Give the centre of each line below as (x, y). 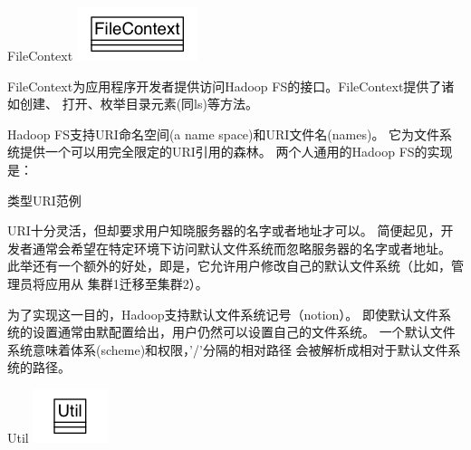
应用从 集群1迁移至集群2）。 (126, 283)
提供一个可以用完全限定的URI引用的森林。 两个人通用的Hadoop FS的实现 (236, 152)
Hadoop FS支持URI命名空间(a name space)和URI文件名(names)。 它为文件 (224, 134)
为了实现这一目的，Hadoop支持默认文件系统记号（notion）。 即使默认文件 (223, 314)
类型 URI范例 (44, 200)
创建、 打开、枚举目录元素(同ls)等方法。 (139, 104)
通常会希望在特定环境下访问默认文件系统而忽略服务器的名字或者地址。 (241, 248)
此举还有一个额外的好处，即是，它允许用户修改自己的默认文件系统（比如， (229, 266)
